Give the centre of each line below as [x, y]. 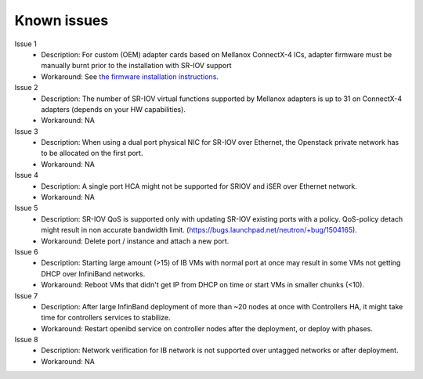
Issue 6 [26, 251]
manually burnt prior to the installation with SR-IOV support [136, 66]
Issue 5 [26, 208]
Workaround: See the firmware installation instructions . [130, 76]
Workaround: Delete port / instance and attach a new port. [135, 241]
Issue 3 [26, 131]
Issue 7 [26, 296]
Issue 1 [25, 44]
